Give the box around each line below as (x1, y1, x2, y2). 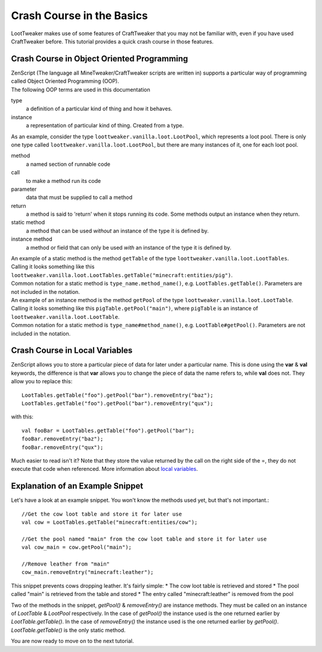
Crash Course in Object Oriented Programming (11, 54, 188, 64)
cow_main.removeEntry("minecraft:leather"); (21, 569, 154, 576)
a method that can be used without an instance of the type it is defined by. (26, 227, 209, 234)
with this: (11, 413, 34, 420)
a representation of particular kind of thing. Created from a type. (26, 122, 184, 129)
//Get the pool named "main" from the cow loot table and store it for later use (21, 535, 267, 542)
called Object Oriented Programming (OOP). (11, 77, 119, 85)
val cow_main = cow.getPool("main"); (21, 544, 132, 551)
